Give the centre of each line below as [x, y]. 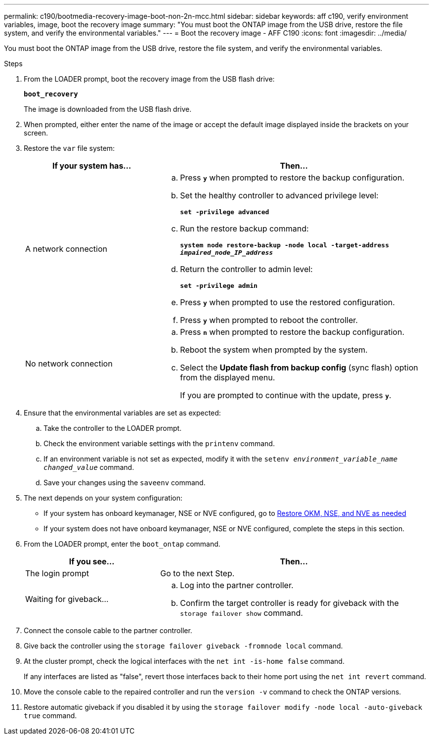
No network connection [69, 364]
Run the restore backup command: [244, 229]
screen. [36, 133]
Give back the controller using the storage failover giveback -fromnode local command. [183, 646]
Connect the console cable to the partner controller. [108, 630]
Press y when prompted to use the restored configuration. [287, 302]
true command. [50, 716]
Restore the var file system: [69, 148]
